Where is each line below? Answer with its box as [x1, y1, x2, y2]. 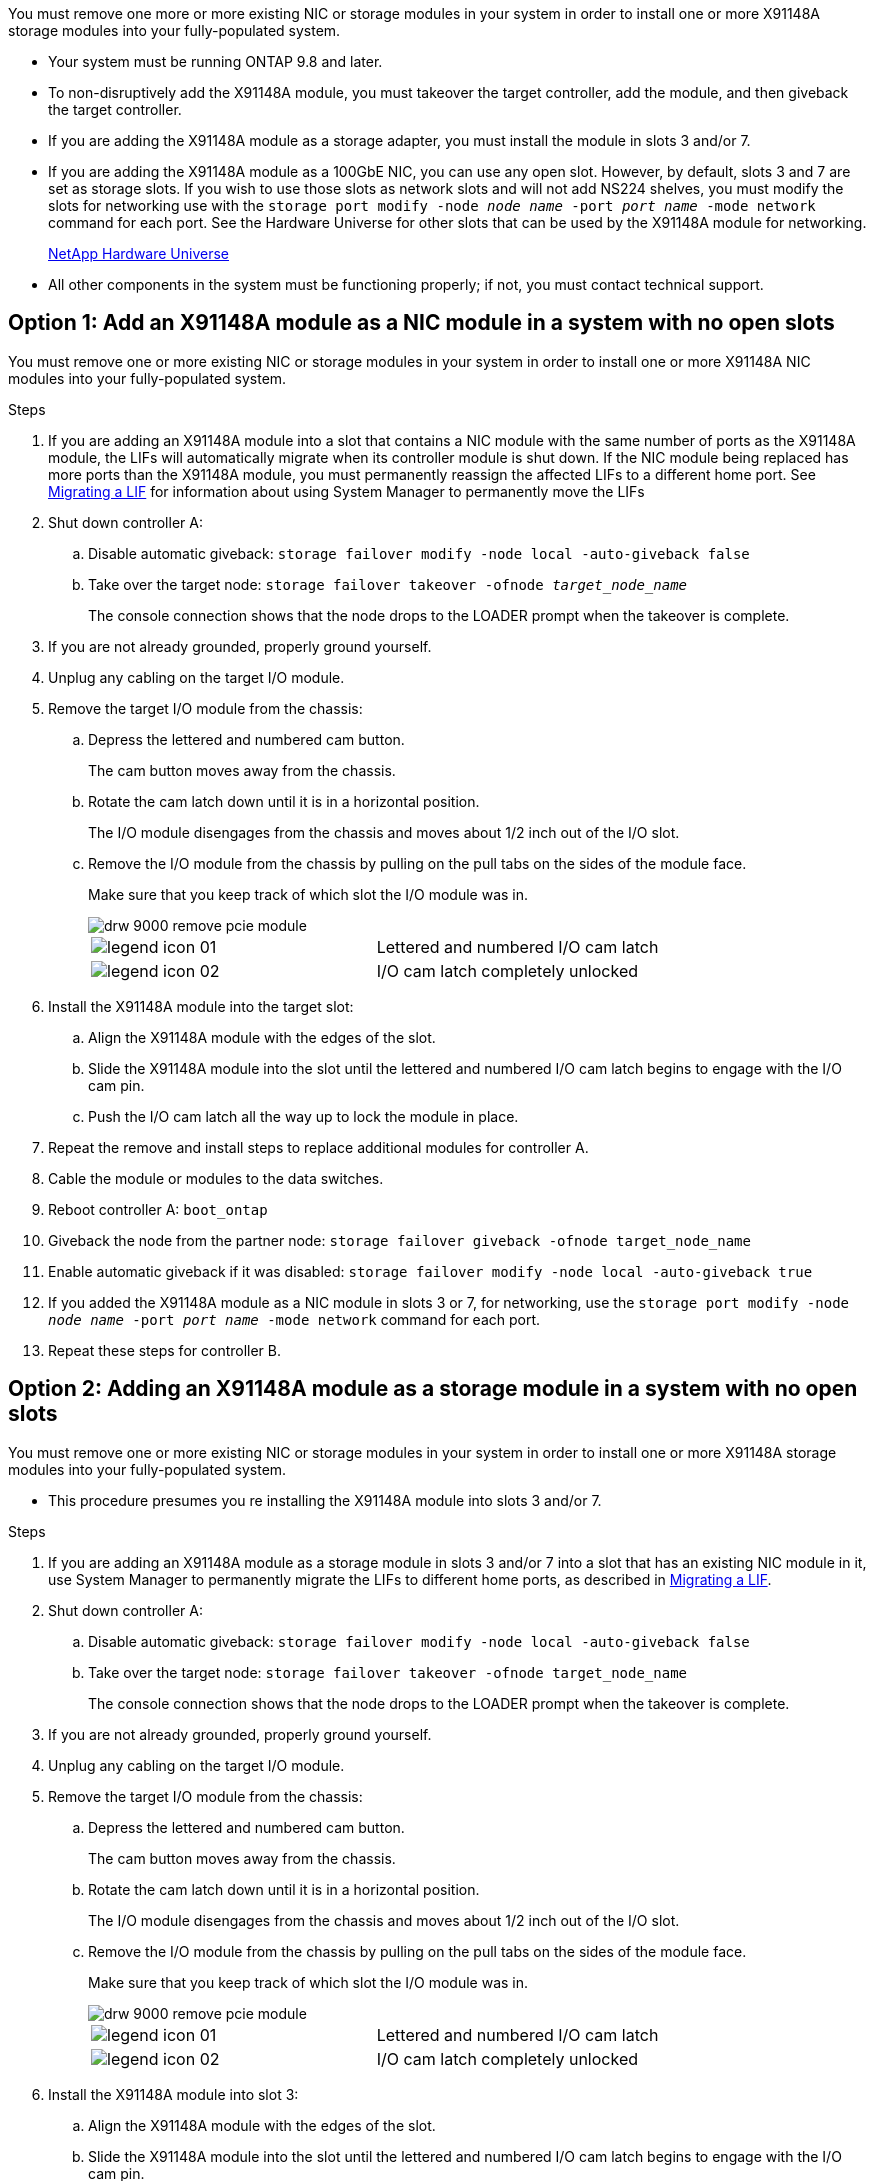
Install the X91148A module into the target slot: [48, 997, 354, 1015]
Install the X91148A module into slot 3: [48, 2085, 299, 2103]
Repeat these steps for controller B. [48, 1341, 282, 1359]
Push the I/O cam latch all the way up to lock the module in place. [88, 1107, 519, 1125]
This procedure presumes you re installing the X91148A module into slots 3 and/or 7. [48, 1491, 602, 1509]
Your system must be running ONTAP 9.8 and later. [48, 53, 383, 70]
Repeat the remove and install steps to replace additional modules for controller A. [48, 1138, 589, 1156]
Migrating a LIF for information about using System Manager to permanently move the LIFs [48, 482, 645, 500]
